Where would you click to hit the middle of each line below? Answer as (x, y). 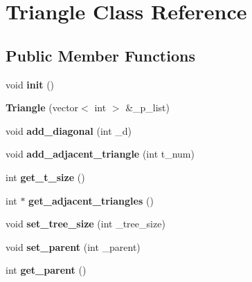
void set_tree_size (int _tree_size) (85, 224)
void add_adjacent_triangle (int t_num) (100, 154)
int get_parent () (46, 270)
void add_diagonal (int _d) (69, 130)
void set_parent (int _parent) (73, 246)
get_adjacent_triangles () (91, 200)
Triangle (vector (42, 107)
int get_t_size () (45, 177)
